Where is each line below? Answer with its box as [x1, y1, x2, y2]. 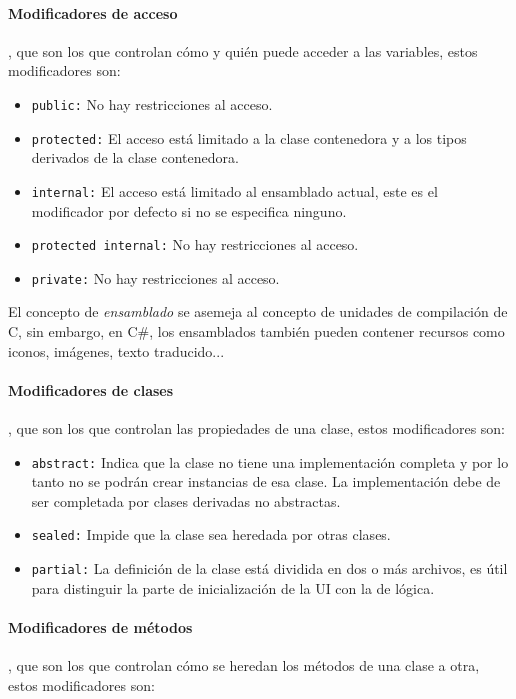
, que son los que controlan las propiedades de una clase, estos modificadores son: [8, 418, 505, 439]
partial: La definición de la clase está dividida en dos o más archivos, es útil [31, 558, 508, 579]
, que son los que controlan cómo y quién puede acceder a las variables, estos [8, 40, 478, 61]
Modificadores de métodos [8, 616, 193, 637]
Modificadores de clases [8, 379, 174, 400]
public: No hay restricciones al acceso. [31, 93, 273, 114]
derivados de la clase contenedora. [31, 147, 239, 168]
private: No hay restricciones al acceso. [31, 267, 280, 288]
